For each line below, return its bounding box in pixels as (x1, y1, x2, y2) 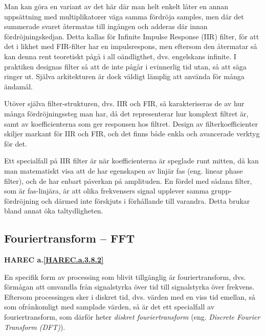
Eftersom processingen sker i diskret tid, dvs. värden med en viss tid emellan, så (4, 291, 256, 302)
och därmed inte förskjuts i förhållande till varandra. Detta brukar (41, 195, 250, 206)
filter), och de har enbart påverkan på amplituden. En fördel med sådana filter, (4, 175, 252, 186)
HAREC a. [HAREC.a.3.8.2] (4, 254, 104, 265)
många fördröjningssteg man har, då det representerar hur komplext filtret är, (4, 108, 249, 118)
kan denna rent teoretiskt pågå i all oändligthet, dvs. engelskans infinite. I (4, 51, 236, 61)
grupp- (211, 185, 232, 196)
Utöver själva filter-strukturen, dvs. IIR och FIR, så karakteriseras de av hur (4, 98, 245, 109)
